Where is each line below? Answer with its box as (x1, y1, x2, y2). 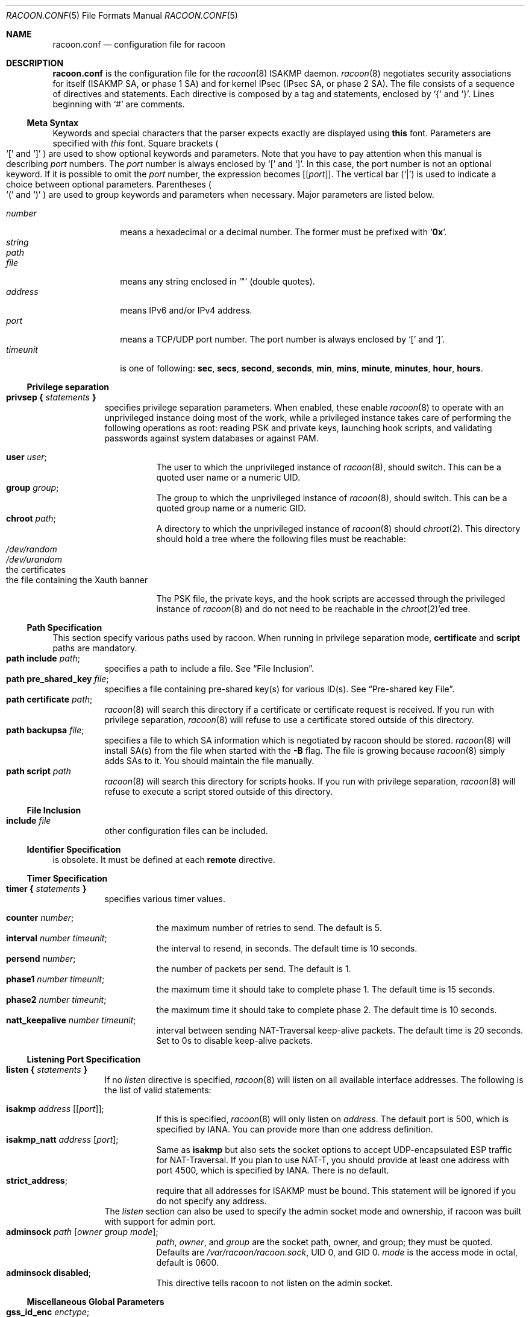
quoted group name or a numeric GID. (156, 503, 306, 513)
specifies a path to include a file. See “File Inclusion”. (104, 663, 315, 674)
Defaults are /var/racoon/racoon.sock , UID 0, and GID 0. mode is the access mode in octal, (156, 1247, 518, 1257)
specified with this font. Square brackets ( (52, 138, 219, 148)
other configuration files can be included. (104, 826, 268, 836)
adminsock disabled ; (6, 1268, 91, 1278)
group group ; (6, 482, 59, 493)
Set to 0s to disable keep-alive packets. (156, 1035, 313, 1046)
